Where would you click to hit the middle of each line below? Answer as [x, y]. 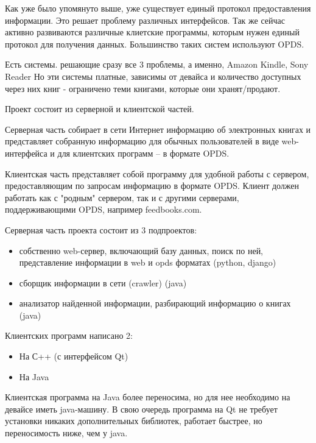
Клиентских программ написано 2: [69, 335]
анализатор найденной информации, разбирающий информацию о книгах [155, 303]
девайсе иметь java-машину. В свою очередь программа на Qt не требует [141, 409]
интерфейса [26, 153]
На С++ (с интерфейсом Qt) [74, 356]
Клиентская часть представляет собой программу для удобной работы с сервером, [157, 173]
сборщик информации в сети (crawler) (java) [103, 282]
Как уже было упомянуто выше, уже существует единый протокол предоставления [158, 8]
